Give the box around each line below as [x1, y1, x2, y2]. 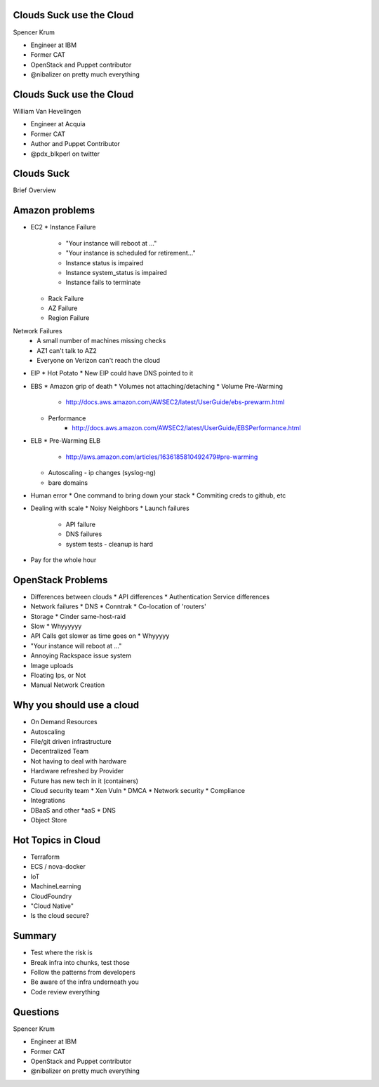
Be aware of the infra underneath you [30, 978, 140, 986]
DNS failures [65, 530, 102, 538]
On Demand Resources [30, 718, 98, 726]
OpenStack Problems [13, 574, 108, 586]
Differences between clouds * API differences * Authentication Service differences [30, 592, 270, 601]
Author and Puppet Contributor [30, 140, 121, 148]
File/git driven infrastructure [30, 738, 112, 746]
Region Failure [48, 314, 90, 322]
